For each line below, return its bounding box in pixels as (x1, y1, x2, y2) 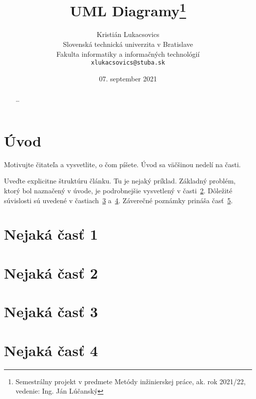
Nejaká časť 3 (4, 301, 98, 322)
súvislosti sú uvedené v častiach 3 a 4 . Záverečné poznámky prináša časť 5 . (4, 195, 233, 205)
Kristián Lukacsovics (96, 29, 160, 39)
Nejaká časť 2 (4, 262, 98, 283)
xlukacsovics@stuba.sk (91, 59, 165, 67)
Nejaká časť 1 (4, 224, 98, 244)
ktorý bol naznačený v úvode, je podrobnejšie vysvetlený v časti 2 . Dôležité (4, 185, 232, 196)
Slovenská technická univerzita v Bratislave (63, 39, 193, 49)
